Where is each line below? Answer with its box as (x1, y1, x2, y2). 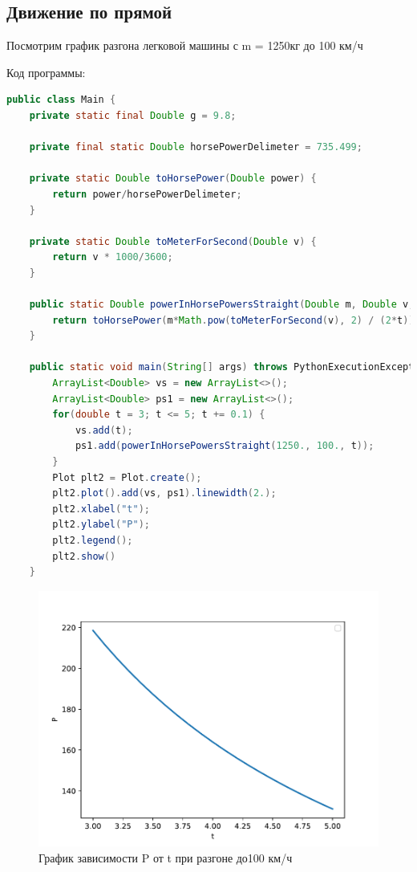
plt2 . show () (52, 550, 116, 562)
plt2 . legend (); (52, 535, 133, 547)
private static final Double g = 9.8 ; (29, 109, 237, 121)
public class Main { (6, 94, 116, 106)
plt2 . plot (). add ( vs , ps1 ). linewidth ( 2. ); (52, 487, 277, 499)
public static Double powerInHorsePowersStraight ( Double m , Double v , (29, 299, 415, 311)
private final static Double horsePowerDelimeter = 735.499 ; (29, 141, 362, 153)
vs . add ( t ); (75, 424, 133, 436)
